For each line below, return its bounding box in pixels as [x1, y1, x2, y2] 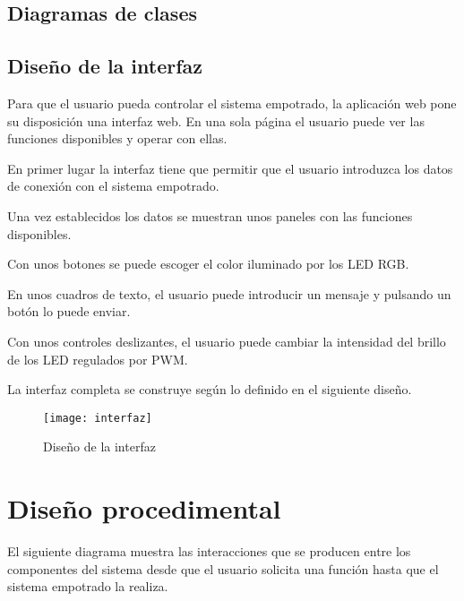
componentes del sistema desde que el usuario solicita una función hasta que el [7, 559, 439, 578]
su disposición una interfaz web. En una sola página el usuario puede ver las [7, 111, 425, 130]
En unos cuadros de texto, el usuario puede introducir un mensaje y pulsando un [7, 284, 451, 303]
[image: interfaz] [43, 411, 152, 425]
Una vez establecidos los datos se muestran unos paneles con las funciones [7, 206, 413, 225]
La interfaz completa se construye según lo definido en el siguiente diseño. [7, 380, 412, 399]
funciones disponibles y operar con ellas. [7, 129, 228, 148]
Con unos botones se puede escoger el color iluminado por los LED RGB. [7, 254, 409, 273]
